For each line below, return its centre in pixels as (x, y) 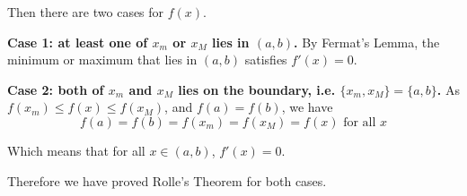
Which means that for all (76, 150)
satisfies (266, 60)
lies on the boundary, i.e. (257, 89)
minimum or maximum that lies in (102, 60)
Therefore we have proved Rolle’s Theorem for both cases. (167, 180)
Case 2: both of (56, 89)
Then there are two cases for (86, 12)
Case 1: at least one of (78, 42)
